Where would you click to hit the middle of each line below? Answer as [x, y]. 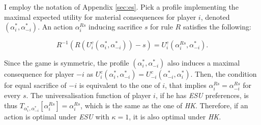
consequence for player [39, 74]
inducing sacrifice [115, 27]
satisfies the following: [217, 27]
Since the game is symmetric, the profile [67, 63]
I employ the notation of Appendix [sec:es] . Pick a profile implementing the [121, 7]
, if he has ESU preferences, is [202, 95]
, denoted [215, 17]
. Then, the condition [224, 74]
